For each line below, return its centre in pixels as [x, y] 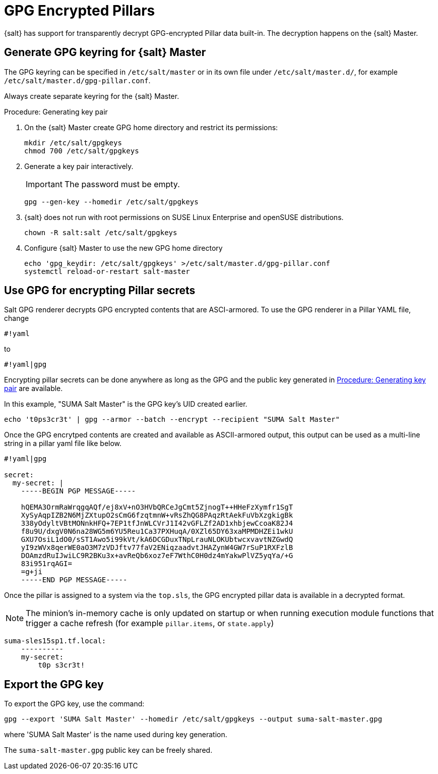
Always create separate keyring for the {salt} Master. [92, 96]
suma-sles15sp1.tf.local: [55, 641]
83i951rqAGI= [46, 564]
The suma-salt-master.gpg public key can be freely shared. [108, 750]
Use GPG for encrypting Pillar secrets [100, 291]
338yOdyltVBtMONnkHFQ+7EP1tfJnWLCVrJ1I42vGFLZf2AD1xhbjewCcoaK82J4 [157, 523]
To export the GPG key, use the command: [74, 704]
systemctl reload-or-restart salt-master [107, 271]
